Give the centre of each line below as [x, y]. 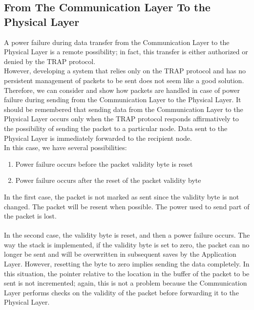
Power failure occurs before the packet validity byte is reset [104, 164]
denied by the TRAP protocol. [50, 61]
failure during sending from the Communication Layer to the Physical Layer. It [123, 100]
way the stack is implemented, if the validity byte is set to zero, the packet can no [127, 244]
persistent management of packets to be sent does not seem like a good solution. [124, 80]
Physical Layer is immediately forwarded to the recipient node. [98, 138]
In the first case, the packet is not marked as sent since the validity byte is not [122, 196]
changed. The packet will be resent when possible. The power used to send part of [127, 206]
